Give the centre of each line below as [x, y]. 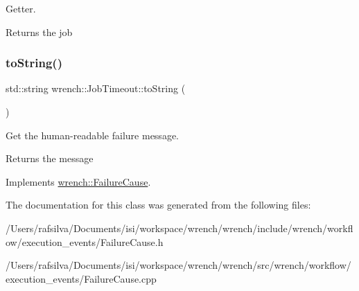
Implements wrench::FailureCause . [78, 181]
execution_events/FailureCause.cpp [81, 278]
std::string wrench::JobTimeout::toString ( [96, 88]
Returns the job [39, 32]
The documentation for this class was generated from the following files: [158, 205]
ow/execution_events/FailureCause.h [85, 241]
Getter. [21, 8]
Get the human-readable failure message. [92, 135]
